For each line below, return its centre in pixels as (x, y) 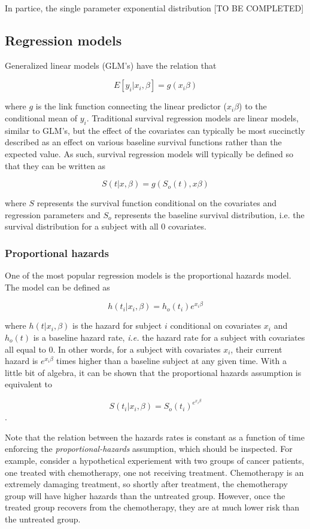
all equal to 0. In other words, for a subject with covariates (113, 349)
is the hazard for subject (117, 325)
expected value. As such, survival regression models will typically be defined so (149, 153)
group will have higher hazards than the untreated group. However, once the (145, 495)
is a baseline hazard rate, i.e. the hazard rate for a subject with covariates (169, 337)
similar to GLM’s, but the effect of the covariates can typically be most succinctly (155, 130)
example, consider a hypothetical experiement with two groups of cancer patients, (155, 460)
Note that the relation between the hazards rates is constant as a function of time (155, 437)
